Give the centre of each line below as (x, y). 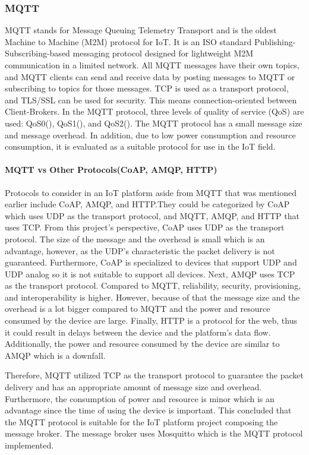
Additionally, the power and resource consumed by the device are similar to (142, 344)
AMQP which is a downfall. (55, 355)
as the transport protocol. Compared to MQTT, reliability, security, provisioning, (153, 285)
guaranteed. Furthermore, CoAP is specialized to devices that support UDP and (151, 262)
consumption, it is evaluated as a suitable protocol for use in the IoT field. (140, 146)
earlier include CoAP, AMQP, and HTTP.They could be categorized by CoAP (147, 204)
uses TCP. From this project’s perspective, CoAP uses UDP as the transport (145, 227)
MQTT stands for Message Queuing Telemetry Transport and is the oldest (141, 30)
